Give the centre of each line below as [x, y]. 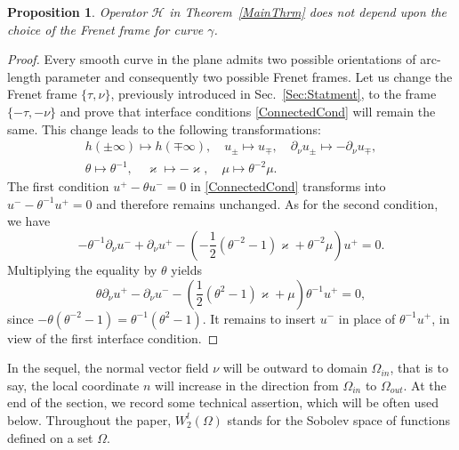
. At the [425, 385]
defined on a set [50, 437]
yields [187, 269]
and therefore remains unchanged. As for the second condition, [267, 203]
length [24, 76]
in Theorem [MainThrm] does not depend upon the [308, 12]
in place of [367, 318]
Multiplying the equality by [82, 269]
